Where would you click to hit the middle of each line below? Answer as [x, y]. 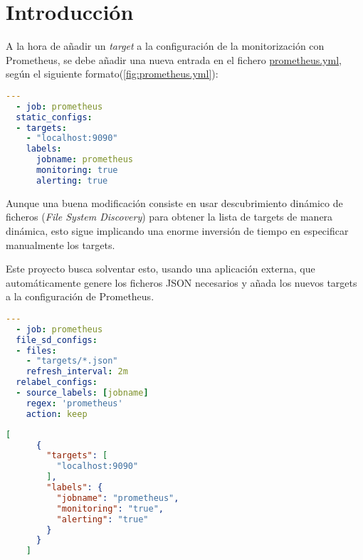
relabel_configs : [57, 382]
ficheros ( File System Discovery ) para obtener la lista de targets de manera [169, 217]
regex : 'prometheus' [74, 403]
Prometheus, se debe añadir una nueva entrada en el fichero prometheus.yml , [174, 59]
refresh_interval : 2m [77, 372]
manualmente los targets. [60, 244]
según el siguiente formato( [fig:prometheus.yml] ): [112, 74]
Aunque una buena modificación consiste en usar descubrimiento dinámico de [174, 202]
